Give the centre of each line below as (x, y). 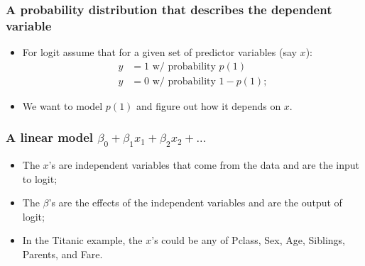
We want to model (62, 105)
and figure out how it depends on (209, 105)
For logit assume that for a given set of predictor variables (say (159, 52)
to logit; (40, 178)
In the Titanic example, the (82, 240)
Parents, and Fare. (62, 254)
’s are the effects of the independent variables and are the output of (195, 203)
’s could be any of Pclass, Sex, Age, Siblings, (248, 240)
